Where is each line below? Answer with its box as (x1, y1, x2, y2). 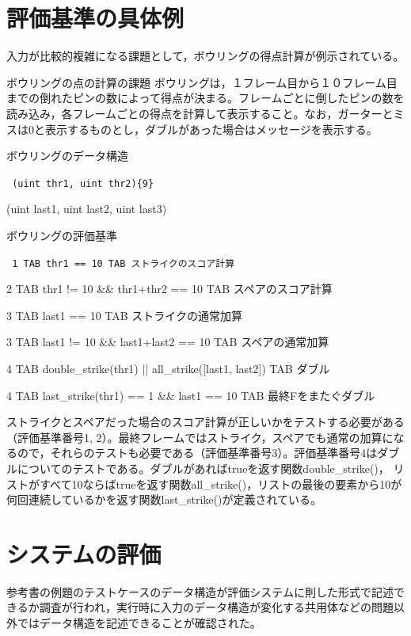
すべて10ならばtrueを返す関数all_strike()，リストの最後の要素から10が (39, 475, 402, 492)
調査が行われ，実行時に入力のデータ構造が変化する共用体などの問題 (39, 599, 394, 615)
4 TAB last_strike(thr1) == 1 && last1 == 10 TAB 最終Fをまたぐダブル (6, 387, 375, 403)
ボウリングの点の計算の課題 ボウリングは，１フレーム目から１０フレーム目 (6, 74, 398, 90)
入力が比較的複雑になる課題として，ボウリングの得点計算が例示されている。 (6, 48, 405, 64)
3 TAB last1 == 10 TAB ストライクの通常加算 (6, 307, 243, 323)
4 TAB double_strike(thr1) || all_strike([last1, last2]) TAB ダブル (6, 360, 330, 376)
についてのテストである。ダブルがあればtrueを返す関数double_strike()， (17, 459, 390, 476)
